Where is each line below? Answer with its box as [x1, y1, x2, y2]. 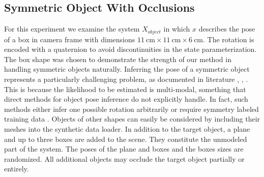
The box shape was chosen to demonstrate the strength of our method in [4, 53, 231, 64]
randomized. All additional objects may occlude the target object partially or [4, 153, 245, 164]
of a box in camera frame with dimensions [4, 34, 135, 44]
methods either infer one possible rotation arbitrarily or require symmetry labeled [4, 103, 259, 114]
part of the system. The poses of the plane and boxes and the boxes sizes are [4, 143, 244, 154]
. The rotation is [203, 34, 254, 44]
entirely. [4, 163, 29, 174]
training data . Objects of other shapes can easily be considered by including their [4, 113, 260, 124]
